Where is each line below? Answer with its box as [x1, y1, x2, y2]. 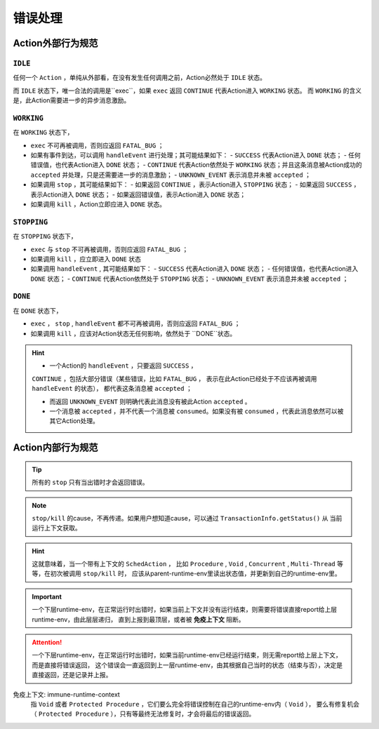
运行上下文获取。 [32, 523, 81, 533]
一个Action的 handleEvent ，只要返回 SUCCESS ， [49, 361, 197, 370]
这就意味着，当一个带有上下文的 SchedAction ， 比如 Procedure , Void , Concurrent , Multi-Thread [32, 560, 336, 568]
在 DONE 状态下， [13, 306, 62, 315]
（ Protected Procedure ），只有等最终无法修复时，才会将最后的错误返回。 [30, 709, 255, 718]
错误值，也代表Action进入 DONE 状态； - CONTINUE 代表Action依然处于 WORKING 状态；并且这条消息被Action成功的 [30, 161, 363, 169]
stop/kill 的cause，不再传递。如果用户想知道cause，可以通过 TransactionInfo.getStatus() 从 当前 [32, 514, 343, 522]
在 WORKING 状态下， [13, 128, 74, 137]
